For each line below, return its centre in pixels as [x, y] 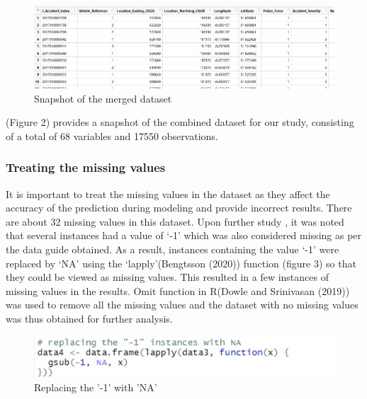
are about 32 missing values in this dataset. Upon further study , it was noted [175, 221]
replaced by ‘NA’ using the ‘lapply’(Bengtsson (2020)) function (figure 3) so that [181, 263]
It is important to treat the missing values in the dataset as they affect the [168, 193]
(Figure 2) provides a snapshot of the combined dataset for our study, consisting [180, 122]
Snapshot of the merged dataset [103, 98]
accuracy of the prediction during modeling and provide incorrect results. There [179, 208]
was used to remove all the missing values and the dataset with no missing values [182, 305]
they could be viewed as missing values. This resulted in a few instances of [167, 277]
